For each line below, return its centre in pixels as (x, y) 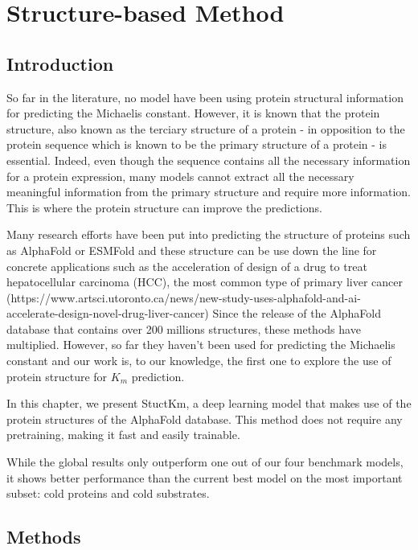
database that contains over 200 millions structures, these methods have (184, 328)
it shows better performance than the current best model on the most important (205, 477)
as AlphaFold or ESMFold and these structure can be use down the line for (192, 250)
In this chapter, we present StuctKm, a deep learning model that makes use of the (209, 403)
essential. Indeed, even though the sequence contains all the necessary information (209, 160)
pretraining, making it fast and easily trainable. (123, 435)
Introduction (60, 63)
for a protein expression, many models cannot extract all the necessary (180, 176)
